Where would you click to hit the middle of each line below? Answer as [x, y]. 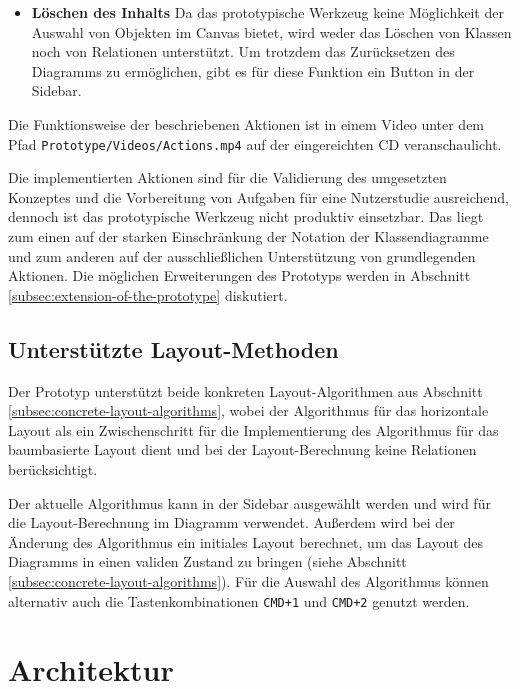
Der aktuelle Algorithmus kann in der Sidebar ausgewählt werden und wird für [249, 502]
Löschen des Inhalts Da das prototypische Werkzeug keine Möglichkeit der [267, 12]
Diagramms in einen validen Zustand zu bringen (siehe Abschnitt [207, 561]
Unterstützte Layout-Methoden [173, 348]
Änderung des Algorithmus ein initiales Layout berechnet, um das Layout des [245, 541]
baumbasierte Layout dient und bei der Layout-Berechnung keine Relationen [242, 449]
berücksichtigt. [53, 468]
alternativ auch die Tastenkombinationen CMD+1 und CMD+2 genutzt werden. [239, 600]
